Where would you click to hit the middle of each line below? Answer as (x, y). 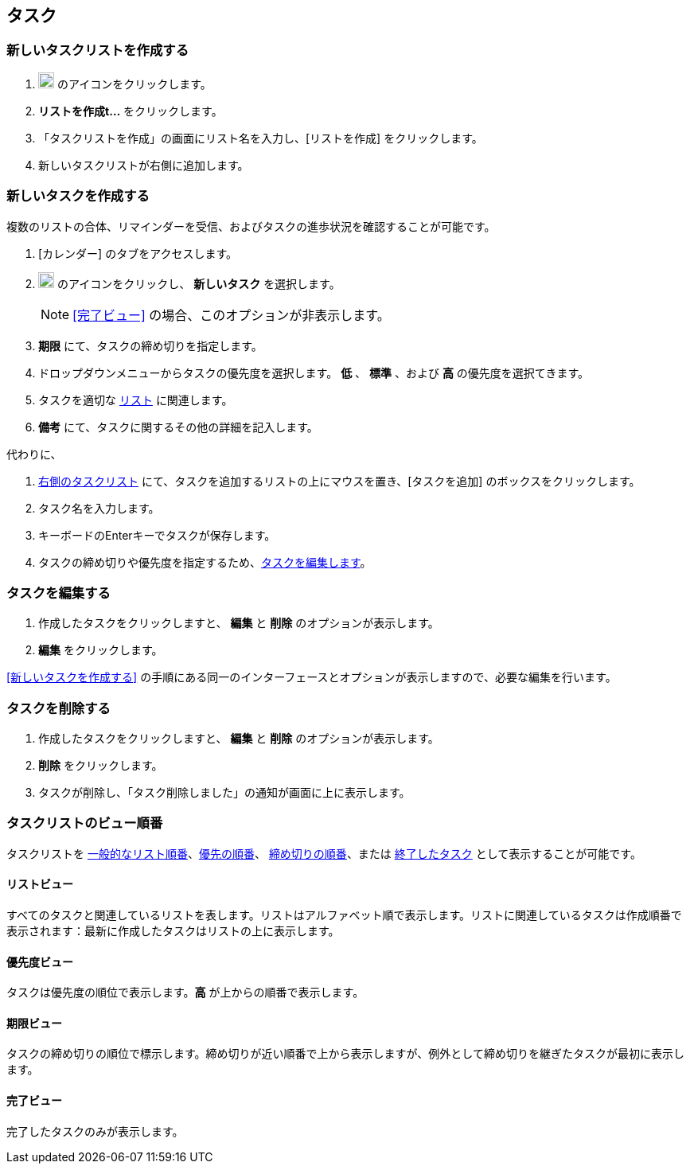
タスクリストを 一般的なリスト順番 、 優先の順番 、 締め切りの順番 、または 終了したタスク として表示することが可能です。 (324, 853)
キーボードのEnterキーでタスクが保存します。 (157, 535)
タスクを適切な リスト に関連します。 (136, 400)
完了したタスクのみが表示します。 (95, 1131)
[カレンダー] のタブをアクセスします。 (138, 253)
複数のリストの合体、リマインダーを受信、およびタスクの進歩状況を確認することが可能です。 (251, 226)
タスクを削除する (58, 708)
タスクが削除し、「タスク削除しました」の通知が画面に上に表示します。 (224, 793)
